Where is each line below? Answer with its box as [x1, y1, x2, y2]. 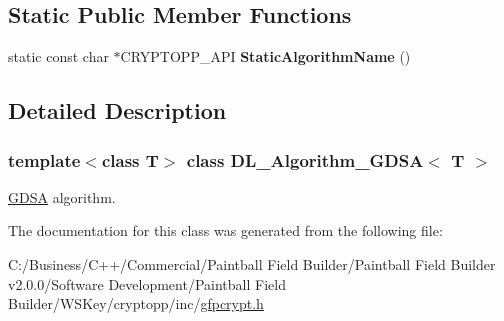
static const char [8, 46, 109, 67]
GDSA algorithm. [8, 186, 116, 207]
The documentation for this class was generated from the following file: [8, 220, 443, 241]
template [8, 147, 81, 172]
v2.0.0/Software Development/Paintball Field [8, 273, 286, 294]
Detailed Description [8, 95, 227, 126]
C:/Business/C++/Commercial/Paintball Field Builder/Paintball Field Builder [8, 253, 496, 274]
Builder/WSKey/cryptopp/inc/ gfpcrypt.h [8, 293, 264, 314]
